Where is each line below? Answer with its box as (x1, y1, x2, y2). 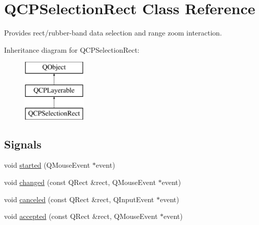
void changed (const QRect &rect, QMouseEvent (4, 177, 156, 188)
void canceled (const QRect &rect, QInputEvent (4, 194, 154, 204)
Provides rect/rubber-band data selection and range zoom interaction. (4, 27, 222, 38)
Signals (4, 136, 42, 152)
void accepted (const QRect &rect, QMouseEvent (4, 211, 158, 221)
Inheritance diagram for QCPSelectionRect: (4, 44, 140, 55)
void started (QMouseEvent (4, 160, 90, 170)
